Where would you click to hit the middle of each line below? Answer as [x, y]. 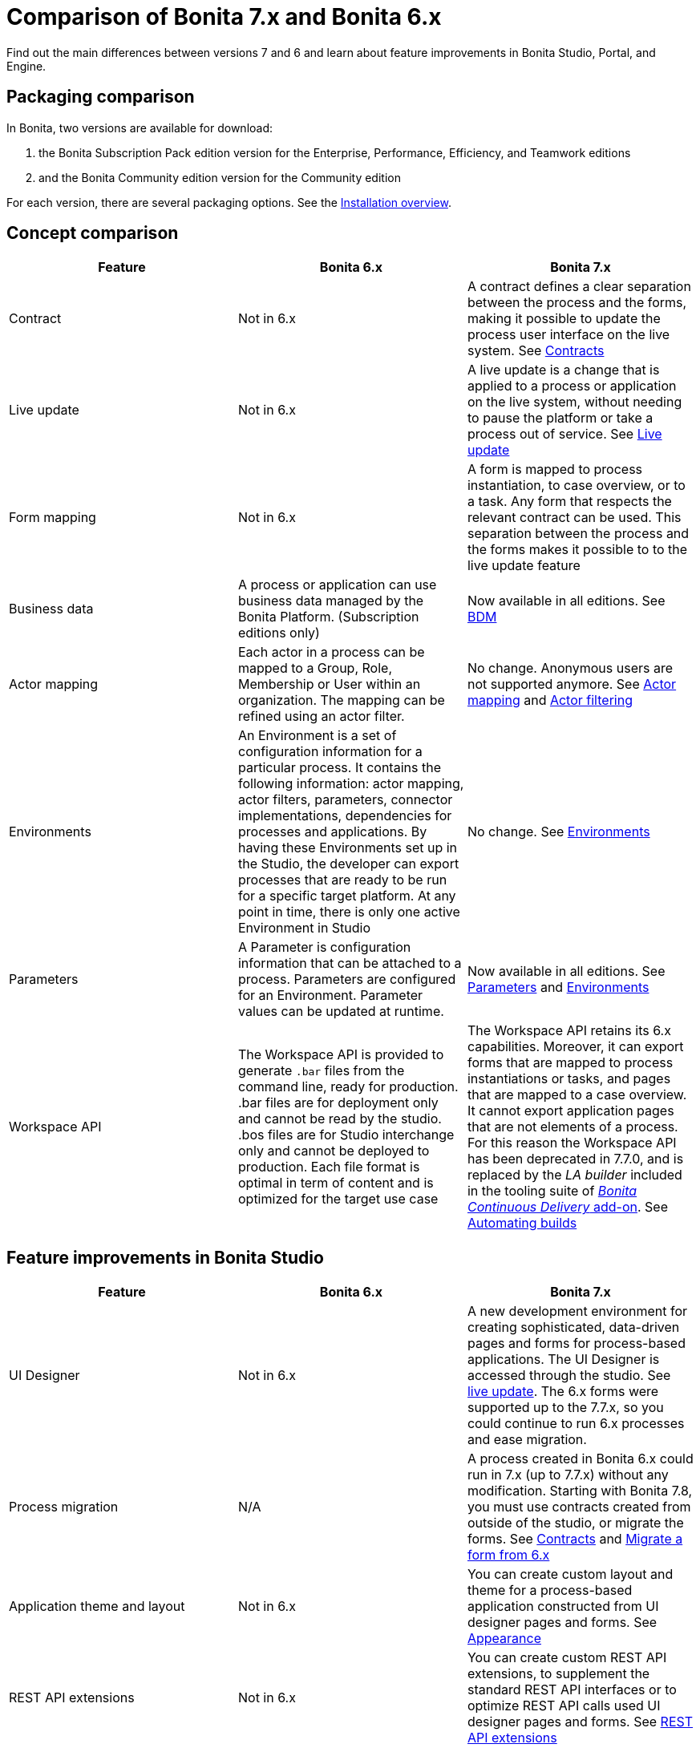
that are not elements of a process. [573, 1127]
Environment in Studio [304, 928]
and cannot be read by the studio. [340, 1119]
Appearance [504, 1639]
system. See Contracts [536, 351]
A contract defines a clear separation [579, 287]
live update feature [524, 566]
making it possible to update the [564, 319]
